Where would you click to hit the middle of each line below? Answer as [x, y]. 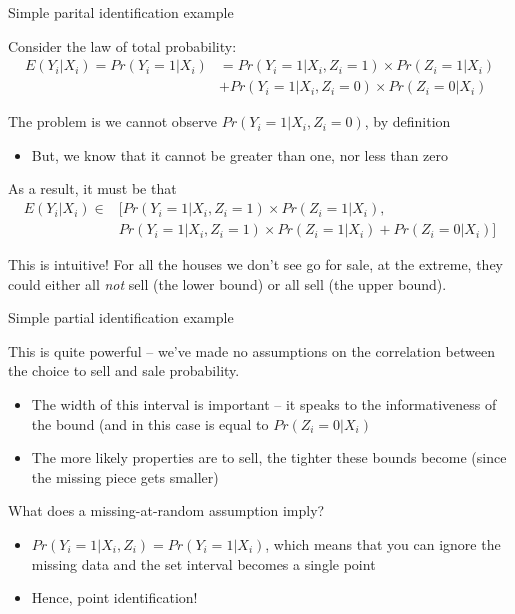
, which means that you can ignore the [383, 544]
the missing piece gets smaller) [125, 476]
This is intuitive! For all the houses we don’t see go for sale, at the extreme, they [255, 264]
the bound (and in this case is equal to [150, 423]
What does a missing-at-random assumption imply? [166, 510]
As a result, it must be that [92, 188]
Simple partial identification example [121, 317]
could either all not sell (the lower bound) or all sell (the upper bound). [227, 283]
